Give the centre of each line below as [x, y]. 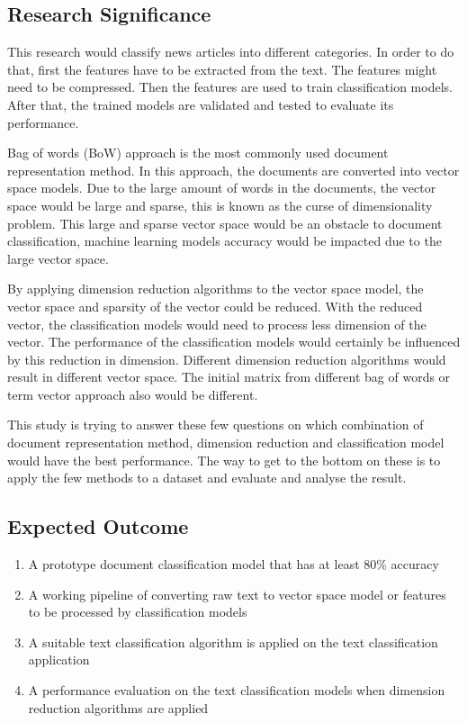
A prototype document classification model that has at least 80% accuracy [233, 564]
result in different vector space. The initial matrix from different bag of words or [229, 377]
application [59, 660]
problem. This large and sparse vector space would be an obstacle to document [225, 223]
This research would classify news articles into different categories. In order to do [231, 52]
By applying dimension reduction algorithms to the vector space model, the [216, 289]
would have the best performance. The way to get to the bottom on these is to [224, 460]
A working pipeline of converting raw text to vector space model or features [237, 594]
